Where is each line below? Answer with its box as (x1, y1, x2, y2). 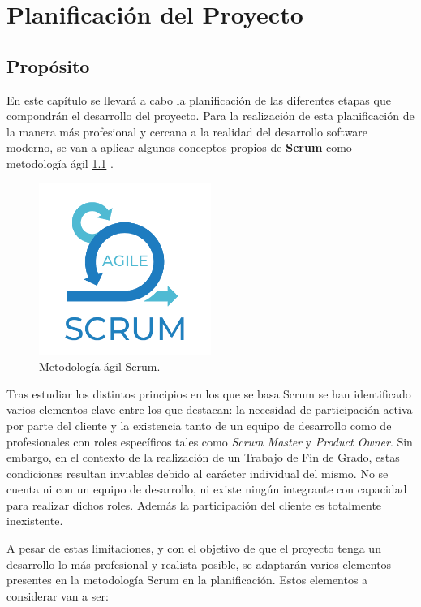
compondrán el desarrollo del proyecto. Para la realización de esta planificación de (6, 107, 415, 124)
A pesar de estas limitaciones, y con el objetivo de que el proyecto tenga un (6, 540, 381, 557)
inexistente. (6, 512, 63, 529)
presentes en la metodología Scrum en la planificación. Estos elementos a (6, 571, 368, 588)
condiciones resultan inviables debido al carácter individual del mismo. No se (6, 464, 389, 481)
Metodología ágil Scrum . (39, 358, 161, 375)
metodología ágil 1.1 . (6, 154, 114, 171)
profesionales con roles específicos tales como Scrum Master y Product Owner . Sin (6, 433, 413, 450)
